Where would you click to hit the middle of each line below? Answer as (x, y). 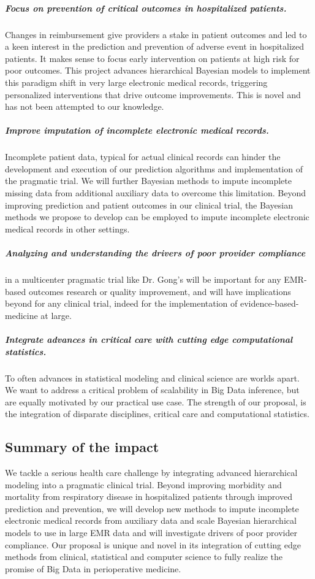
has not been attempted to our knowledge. (85, 106)
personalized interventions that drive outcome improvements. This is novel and (153, 94)
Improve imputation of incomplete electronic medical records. (137, 130)
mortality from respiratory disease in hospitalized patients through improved (149, 497)
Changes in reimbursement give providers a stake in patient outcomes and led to (156, 34)
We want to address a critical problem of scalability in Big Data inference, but (152, 390)
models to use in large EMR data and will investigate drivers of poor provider (151, 533)
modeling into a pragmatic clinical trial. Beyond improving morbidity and (143, 484)
